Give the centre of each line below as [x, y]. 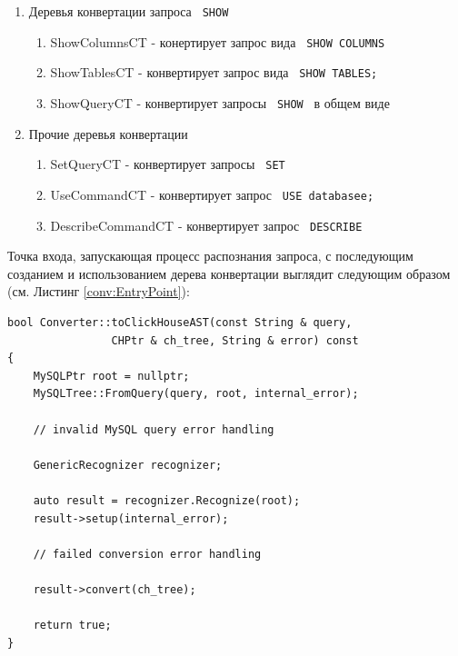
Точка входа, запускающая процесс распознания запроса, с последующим [210, 256]
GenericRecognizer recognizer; [128, 465]
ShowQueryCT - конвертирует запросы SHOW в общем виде [220, 102]
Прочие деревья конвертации [108, 133]
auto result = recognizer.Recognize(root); [167, 500]
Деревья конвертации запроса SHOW [129, 11]
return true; [72, 626]
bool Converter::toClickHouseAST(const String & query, [180, 322]
